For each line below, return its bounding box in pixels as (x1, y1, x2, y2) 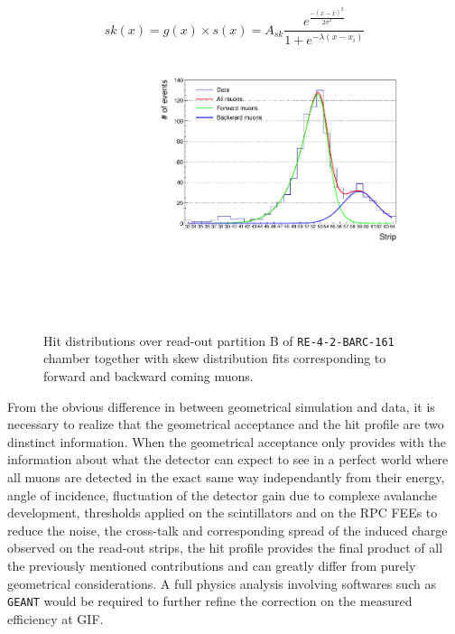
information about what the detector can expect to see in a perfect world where (7, 450, 449, 469)
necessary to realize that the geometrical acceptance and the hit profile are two (7, 415, 444, 434)
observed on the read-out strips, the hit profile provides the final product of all (7, 538, 443, 557)
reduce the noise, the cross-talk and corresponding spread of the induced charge (7, 520, 448, 539)
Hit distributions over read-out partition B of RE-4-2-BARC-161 (43, 331, 395, 350)
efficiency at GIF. (7, 609, 104, 628)
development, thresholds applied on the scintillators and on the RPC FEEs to (7, 503, 438, 522)
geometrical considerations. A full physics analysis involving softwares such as (7, 573, 436, 592)
